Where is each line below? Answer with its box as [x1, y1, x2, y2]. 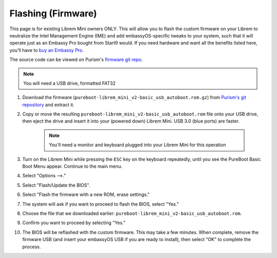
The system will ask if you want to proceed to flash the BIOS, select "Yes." [22, 201, 179, 207]
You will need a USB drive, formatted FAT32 [23, 80, 116, 86]
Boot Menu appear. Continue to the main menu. [22, 163, 123, 169]
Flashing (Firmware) [9, 8, 97, 19]
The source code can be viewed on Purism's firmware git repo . [9, 56, 143, 63]
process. [22, 244, 41, 250]
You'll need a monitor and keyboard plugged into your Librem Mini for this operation [49, 142, 226, 148]
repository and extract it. [22, 102, 74, 108]
